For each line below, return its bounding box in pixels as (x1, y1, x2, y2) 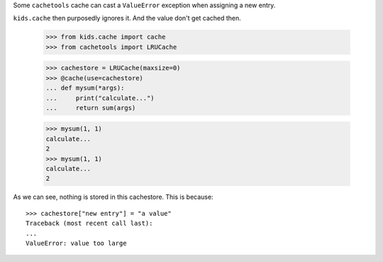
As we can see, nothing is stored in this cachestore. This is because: (13, 192, 213, 202)
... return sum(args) (45, 104, 136, 111)
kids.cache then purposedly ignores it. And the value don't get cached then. (13, 14, 241, 23)
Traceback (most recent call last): (26, 219, 153, 227)
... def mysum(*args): (45, 84, 125, 92)
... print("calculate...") (45, 94, 155, 102)
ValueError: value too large (26, 239, 127, 247)
